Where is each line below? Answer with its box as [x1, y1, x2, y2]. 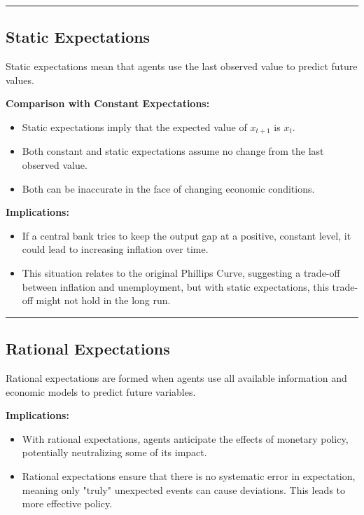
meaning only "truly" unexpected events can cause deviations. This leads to [22, 482, 346, 497]
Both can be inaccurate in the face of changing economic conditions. [22, 181, 315, 195]
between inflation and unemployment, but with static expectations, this [22, 279, 329, 294]
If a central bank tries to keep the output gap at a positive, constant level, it [22, 228, 351, 242]
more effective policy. [22, 496, 113, 511]
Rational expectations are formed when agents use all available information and [6, 370, 347, 385]
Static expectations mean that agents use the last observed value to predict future [6, 59, 358, 74]
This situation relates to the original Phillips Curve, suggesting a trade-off [22, 266, 340, 280]
